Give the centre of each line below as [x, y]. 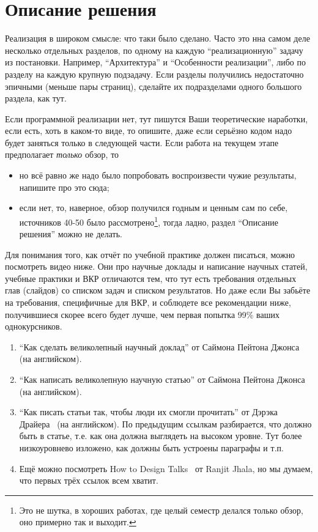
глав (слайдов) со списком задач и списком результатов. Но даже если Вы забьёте [158, 290]
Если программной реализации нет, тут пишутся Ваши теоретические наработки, [157, 118]
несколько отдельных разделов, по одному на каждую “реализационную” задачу [154, 50]
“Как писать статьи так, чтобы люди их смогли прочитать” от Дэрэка [148, 412]
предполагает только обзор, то [62, 154]
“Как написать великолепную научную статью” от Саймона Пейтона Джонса [162, 379]
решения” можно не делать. [71, 234]
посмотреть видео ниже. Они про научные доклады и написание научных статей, [156, 266]
